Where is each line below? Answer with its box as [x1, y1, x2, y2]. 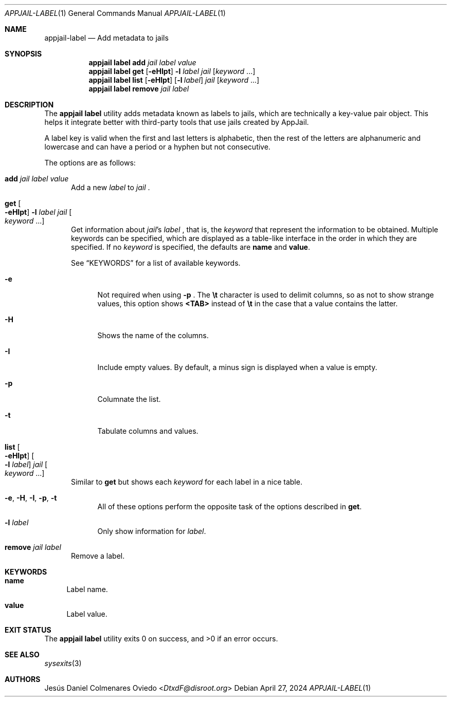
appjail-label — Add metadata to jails [44, 33, 169, 42]
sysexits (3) [44, 659, 82, 668]
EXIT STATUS [5, 625, 51, 634]
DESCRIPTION [5, 100, 54, 109]
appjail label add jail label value [88, 58, 196, 67]
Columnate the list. [97, 395, 161, 403]
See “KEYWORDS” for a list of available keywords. [71, 259, 241, 267]
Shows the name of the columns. [97, 331, 209, 340]
